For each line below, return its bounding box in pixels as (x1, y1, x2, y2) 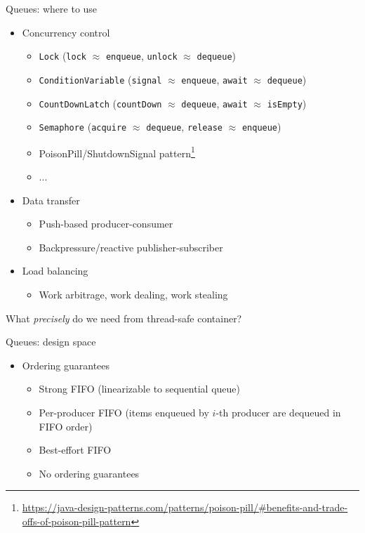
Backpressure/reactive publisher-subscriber (39, 239, 223, 254)
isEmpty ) (267, 96, 307, 110)
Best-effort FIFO (39, 442, 112, 457)
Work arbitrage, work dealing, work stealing (39, 287, 228, 302)
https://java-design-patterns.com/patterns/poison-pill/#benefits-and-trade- (22, 500, 348, 515)
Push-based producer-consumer (39, 216, 173, 231)
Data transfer (22, 192, 80, 207)
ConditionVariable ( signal (39, 72, 162, 86)
